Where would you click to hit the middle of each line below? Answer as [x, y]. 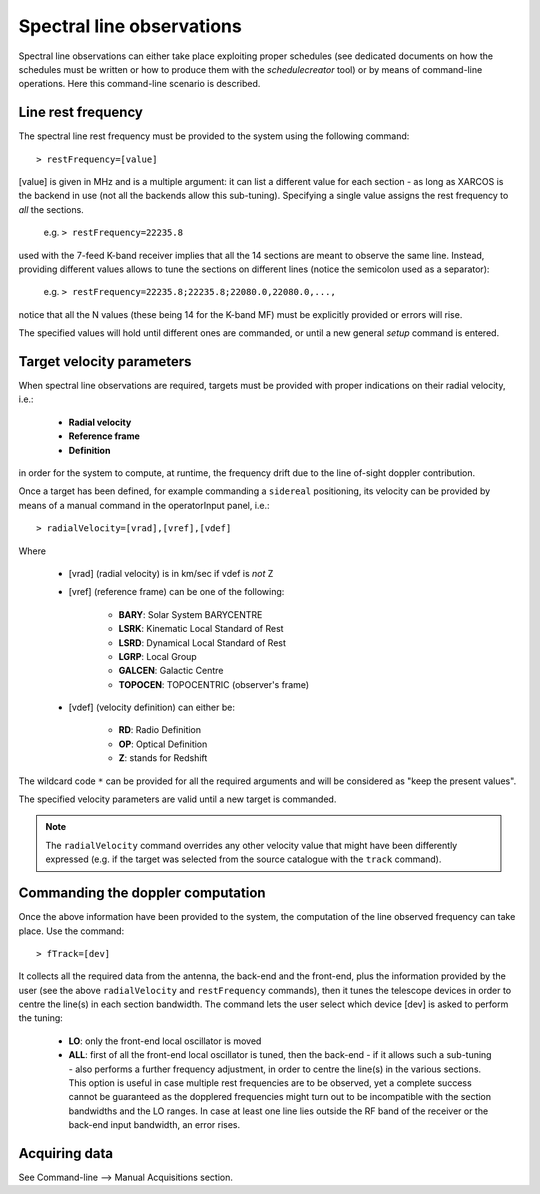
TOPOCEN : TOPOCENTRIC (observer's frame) [214, 684]
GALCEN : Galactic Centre [171, 671]
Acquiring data [66, 1153]
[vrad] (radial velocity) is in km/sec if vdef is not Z [171, 573]
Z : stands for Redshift [163, 758]
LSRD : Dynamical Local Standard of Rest [202, 642]
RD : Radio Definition [160, 730]
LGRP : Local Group [157, 656]
